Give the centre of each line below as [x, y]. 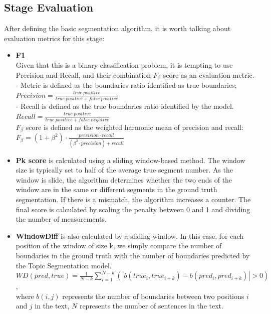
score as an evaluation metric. [209, 74]
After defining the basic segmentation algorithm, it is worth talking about [117, 28]
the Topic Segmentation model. [64, 265]
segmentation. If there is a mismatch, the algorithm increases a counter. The [133, 199]
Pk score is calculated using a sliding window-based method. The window [130, 160]
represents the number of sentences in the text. [151, 306]
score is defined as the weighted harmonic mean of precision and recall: [134, 127]
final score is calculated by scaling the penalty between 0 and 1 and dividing [133, 209]
